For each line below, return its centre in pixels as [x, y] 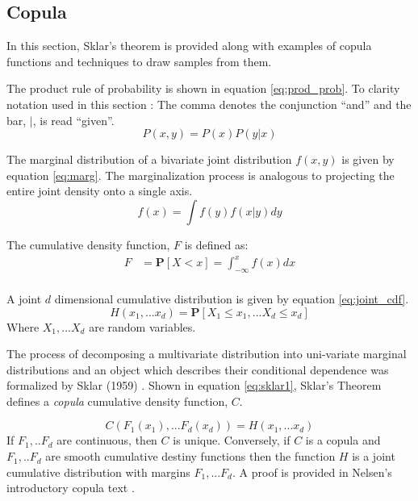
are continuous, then [107, 440]
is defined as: [216, 244]
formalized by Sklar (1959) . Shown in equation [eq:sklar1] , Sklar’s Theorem [194, 385]
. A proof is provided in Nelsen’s [312, 472]
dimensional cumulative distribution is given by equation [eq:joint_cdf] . [232, 298]
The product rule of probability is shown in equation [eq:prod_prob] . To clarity [203, 88]
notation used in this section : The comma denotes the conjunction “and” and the [209, 104]
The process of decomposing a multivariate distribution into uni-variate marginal [207, 354]
